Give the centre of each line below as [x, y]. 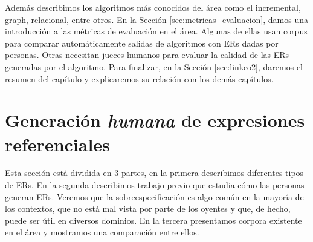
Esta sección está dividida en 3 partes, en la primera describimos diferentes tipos [154, 173]
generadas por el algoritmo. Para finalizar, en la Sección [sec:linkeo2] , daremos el [154, 66]
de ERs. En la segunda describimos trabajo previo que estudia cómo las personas [155, 185]
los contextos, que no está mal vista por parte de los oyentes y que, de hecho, [148, 208]
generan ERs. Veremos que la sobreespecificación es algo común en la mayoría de [154, 196]
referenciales [57, 144]
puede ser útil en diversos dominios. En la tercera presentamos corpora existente [153, 220]
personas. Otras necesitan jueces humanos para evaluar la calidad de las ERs [147, 55]
